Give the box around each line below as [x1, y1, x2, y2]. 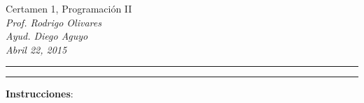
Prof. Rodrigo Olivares [6, 15, 101, 29]
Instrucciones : [6, 86, 73, 101]
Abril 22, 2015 [6, 42, 67, 56]
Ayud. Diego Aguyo [6, 29, 88, 43]
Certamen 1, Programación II [6, 1, 132, 15]
